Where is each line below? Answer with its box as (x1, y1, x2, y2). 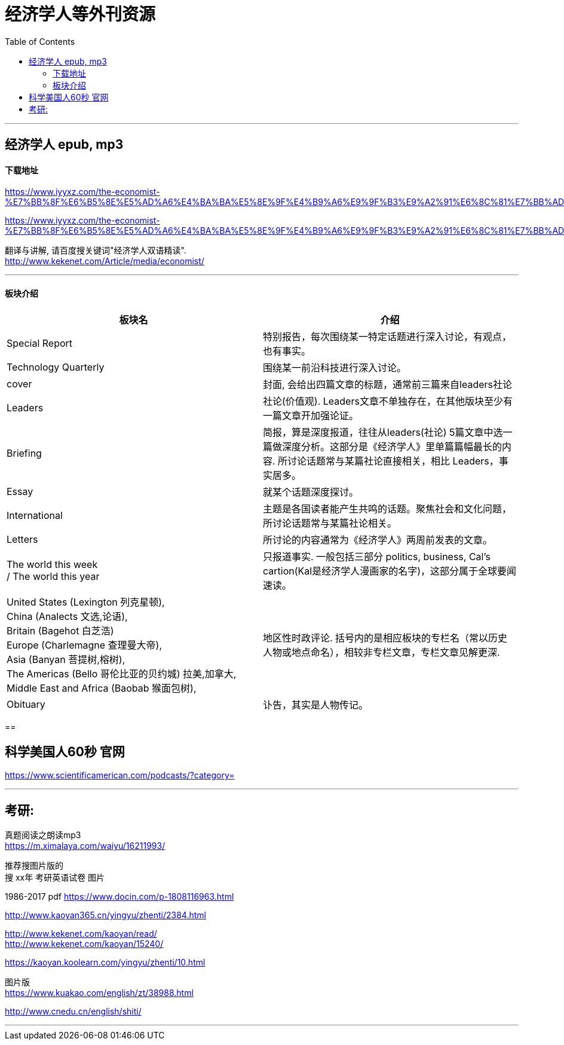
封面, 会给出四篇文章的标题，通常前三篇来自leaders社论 (263, 378, 513, 390)
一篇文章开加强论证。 (263, 409, 359, 421)
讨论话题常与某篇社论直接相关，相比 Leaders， (287, 454, 499, 467)
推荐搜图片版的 (5, 860, 63, 871)
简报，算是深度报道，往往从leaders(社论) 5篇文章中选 (263, 426, 503, 438)
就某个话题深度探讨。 (263, 485, 359, 498)
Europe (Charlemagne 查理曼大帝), (7, 638, 163, 651)
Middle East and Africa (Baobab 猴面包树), (7, 682, 197, 694)
